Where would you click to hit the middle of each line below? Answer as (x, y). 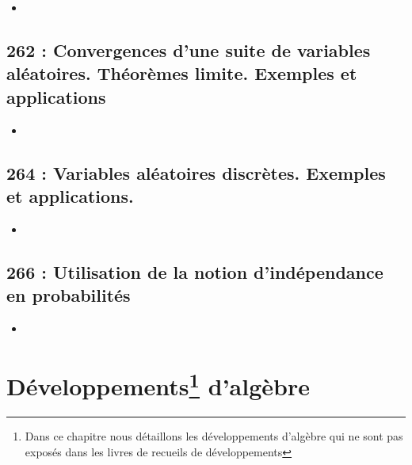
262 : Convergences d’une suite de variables (189, 50)
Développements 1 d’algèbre (158, 384)
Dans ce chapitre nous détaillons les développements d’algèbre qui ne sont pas (214, 436)
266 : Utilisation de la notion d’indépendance (195, 271)
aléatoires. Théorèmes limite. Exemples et (182, 73)
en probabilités (69, 295)
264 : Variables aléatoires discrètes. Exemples (196, 172)
